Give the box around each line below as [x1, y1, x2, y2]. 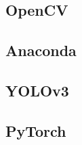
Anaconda [5, 40, 77, 61]
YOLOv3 [5, 79, 69, 101]
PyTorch [5, 120, 66, 141]
